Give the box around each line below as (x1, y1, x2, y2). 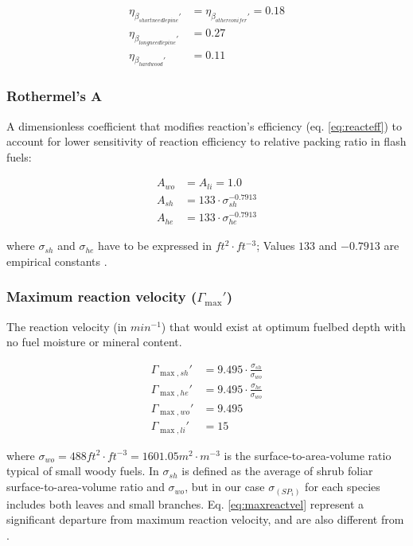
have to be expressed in (98, 237, 212, 254)
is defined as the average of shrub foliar (181, 462, 373, 479)
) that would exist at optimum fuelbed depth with (161, 318, 406, 334)
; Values (256, 237, 295, 254)
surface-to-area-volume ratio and (6, 478, 165, 495)
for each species (305, 478, 380, 495)
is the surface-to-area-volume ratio (224, 447, 392, 463)
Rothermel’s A (6, 86, 103, 106)
